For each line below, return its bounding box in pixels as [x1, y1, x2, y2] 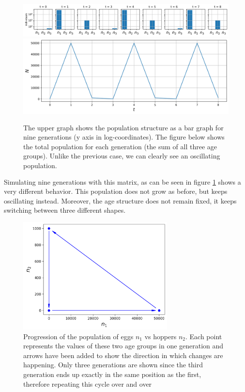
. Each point [185, 331, 222, 341]
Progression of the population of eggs [23, 331, 134, 341]
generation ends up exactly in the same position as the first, [23, 369, 201, 379]
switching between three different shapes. [4, 205, 126, 215]
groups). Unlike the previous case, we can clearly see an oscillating [23, 151, 220, 161]
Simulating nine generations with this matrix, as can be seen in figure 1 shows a [4, 176, 241, 187]
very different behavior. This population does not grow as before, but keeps [4, 186, 228, 196]
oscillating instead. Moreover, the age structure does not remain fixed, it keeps [4, 195, 237, 205]
